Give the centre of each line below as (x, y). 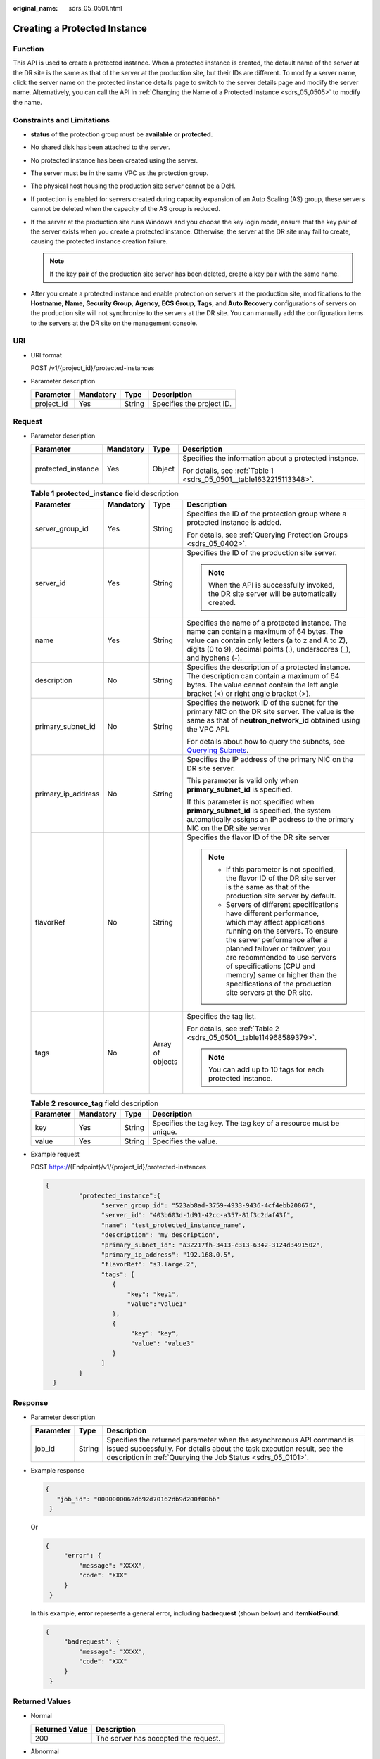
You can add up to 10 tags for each (266, 1069)
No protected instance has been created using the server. (114, 160)
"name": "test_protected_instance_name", (173, 1225)
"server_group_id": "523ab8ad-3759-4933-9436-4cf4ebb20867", (209, 1206)
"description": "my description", (160, 1235)
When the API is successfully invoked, (271, 585)
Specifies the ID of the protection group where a (267, 514)
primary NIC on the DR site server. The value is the (271, 711)
